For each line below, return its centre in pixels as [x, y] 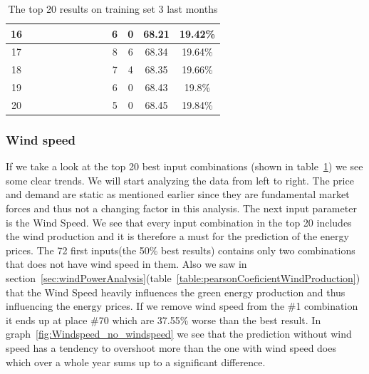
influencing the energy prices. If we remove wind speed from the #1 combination [182, 306]
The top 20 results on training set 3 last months [113, 9]
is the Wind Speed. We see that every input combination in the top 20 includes [179, 222]
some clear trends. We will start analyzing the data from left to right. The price [180, 180]
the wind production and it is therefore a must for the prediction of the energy [177, 236]
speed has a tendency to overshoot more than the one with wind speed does [171, 348]
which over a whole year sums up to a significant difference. [136, 362]
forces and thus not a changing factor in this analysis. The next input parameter [181, 208]
